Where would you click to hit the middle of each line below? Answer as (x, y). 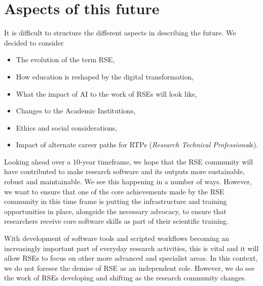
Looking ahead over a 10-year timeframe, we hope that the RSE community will (129, 161)
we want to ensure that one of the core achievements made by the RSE (114, 191)
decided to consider (34, 42)
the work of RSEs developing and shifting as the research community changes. (125, 278)
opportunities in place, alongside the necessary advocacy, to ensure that (115, 211)
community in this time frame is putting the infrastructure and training (116, 201)
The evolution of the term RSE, (65, 59)
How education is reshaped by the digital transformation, (105, 76)
